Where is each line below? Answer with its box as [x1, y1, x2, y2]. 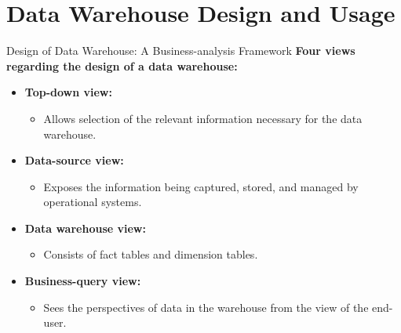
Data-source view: [24, 152, 124, 168]
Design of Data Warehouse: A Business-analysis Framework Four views [6, 42, 355, 59]
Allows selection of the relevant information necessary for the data [43, 110, 363, 126]
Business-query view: [24, 273, 141, 289]
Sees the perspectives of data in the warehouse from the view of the [43, 299, 369, 315]
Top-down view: [24, 84, 112, 100]
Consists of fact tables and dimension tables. [43, 246, 258, 262]
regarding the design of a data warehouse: [6, 57, 238, 74]
